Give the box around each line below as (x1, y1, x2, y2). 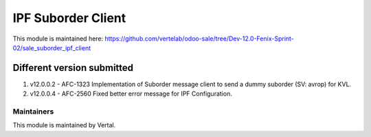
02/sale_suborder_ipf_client (12, 43, 91, 52)
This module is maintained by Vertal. (12, 121, 116, 129)
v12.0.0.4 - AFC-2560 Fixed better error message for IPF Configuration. (30, 89, 233, 98)
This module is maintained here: (12, 34, 104, 43)
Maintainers (12, 107, 54, 116)
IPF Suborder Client (12, 10, 126, 25)
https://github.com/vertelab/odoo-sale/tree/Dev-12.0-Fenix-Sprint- (104, 34, 295, 43)
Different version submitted (12, 62, 134, 74)
